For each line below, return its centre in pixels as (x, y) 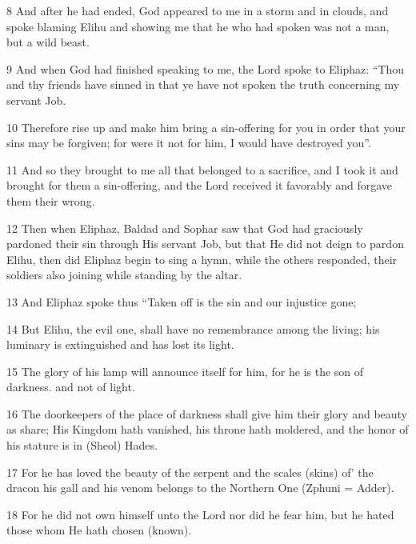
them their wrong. (51, 200)
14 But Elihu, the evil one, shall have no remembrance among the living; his (193, 328)
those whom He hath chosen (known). (99, 530)
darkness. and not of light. (71, 387)
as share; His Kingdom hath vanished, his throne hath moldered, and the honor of (208, 429)
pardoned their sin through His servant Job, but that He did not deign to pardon (205, 244)
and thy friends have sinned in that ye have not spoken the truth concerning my (203, 84)
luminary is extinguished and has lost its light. (120, 344)
